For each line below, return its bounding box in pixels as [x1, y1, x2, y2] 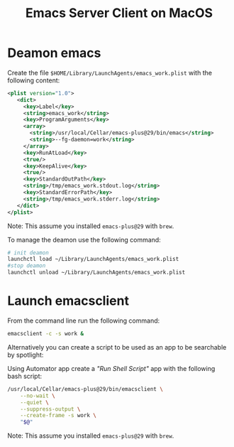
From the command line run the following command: [7, 316, 160, 325]
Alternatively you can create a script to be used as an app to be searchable [7, 343, 227, 351]
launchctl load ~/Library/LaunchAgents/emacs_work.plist [7, 256, 179, 263]
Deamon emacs [7, 45, 101, 61]
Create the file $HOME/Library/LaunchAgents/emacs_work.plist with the [7, 68, 213, 77]
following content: [7, 76, 60, 85]
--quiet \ [20, 399, 50, 406]
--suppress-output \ [20, 405, 81, 413]
